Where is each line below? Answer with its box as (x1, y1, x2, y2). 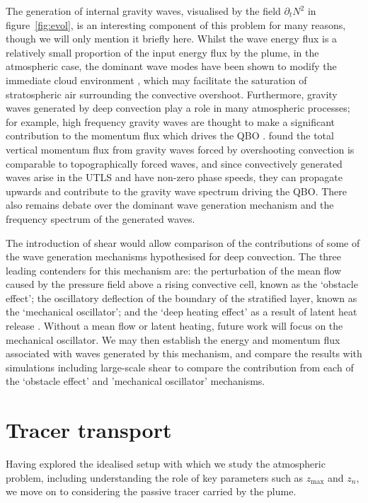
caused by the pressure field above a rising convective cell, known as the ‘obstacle (6, 277, 358, 291)
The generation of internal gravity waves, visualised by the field (6, 4, 281, 18)
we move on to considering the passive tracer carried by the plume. (6, 484, 297, 499)
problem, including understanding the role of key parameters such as (6, 470, 304, 485)
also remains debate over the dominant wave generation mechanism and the (6, 197, 334, 212)
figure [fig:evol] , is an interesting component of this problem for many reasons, (6, 17, 346, 32)
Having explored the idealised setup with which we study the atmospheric (6, 456, 326, 471)
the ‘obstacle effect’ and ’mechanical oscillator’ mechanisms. (6, 374, 265, 388)
